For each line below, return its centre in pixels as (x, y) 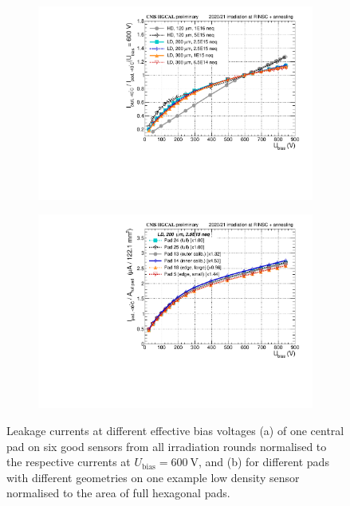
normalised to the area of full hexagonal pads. (118, 493)
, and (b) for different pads (264, 462)
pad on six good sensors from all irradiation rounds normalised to (167, 446)
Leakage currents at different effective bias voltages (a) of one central (175, 430)
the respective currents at (69, 462)
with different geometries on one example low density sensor (153, 477)
